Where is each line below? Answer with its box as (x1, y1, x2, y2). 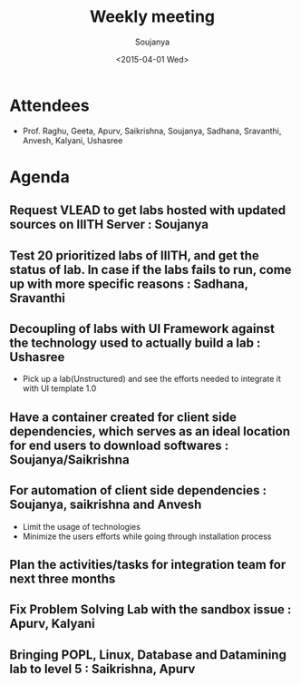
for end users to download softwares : (9, 437, 229, 453)
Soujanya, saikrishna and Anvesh (9, 497, 202, 513)
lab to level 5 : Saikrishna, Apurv (9, 661, 196, 677)
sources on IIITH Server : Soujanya (9, 217, 209, 232)
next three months (9, 572, 116, 587)
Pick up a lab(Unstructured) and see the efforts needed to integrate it (22, 374, 281, 385)
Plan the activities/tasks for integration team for (9, 557, 286, 572)
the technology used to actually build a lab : (9, 336, 261, 351)
